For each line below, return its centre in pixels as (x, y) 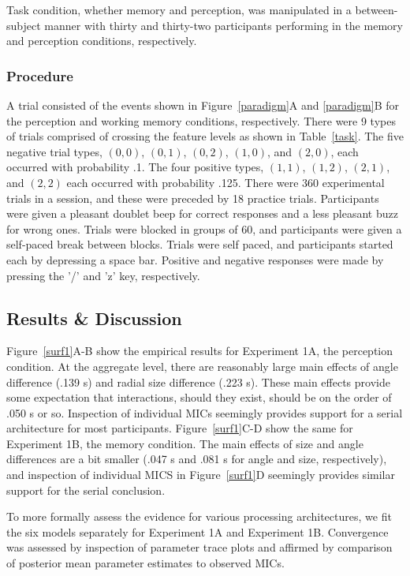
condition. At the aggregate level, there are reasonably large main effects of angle (202, 366)
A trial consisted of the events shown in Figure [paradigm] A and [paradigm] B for (203, 105)
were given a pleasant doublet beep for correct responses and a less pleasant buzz (202, 213)
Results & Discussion (94, 318)
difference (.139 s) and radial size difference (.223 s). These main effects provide (198, 382)
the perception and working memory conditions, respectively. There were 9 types (201, 120)
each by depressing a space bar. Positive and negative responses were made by (195, 259)
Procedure (40, 75)
